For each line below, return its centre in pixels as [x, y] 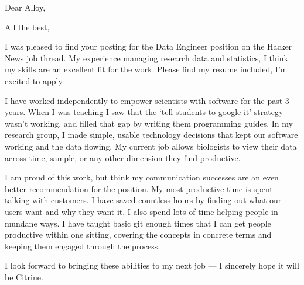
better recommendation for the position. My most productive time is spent [139, 188]
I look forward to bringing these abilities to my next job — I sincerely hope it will [152, 265]
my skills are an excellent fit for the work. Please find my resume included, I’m [146, 69]
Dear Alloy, [25, 7]
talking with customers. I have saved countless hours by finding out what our [143, 200]
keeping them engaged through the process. [83, 246]
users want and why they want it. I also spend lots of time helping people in [141, 211]
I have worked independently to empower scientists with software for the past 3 [147, 100]
